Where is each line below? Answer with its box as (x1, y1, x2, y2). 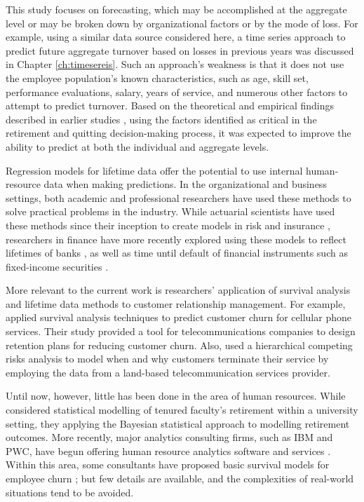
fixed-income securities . (6, 259, 109, 273)
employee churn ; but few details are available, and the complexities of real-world (6, 471, 354, 485)
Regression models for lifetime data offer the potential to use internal (6, 163, 303, 177)
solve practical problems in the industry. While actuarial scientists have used (6, 204, 335, 219)
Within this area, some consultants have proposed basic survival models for (6, 457, 330, 472)
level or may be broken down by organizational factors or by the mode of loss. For (6, 15, 358, 30)
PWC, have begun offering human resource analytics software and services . (6, 443, 331, 458)
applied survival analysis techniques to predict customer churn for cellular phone (6, 310, 351, 325)
